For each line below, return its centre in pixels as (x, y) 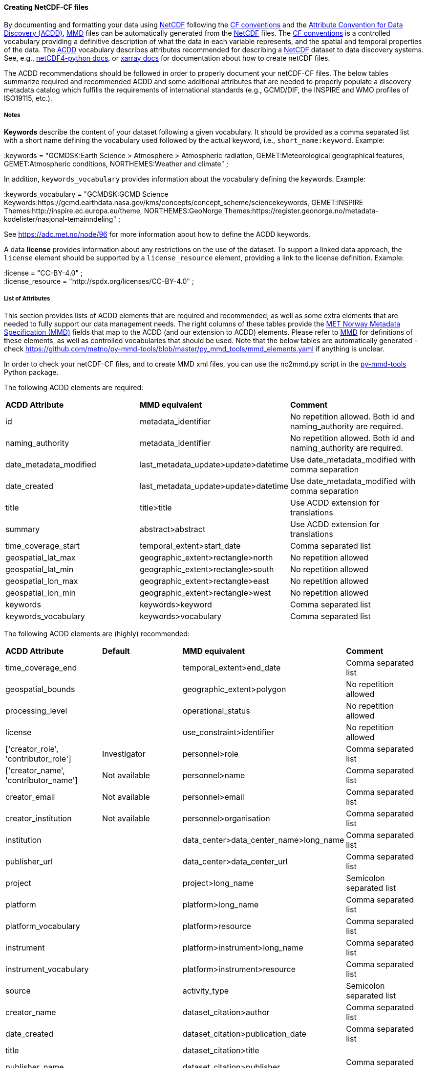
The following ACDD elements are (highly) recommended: (97, 634)
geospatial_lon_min (41, 593)
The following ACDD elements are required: (74, 388)
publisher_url (29, 862)
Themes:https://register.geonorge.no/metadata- (301, 211)
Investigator (124, 754)
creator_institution (39, 819)
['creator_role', (32, 749)
